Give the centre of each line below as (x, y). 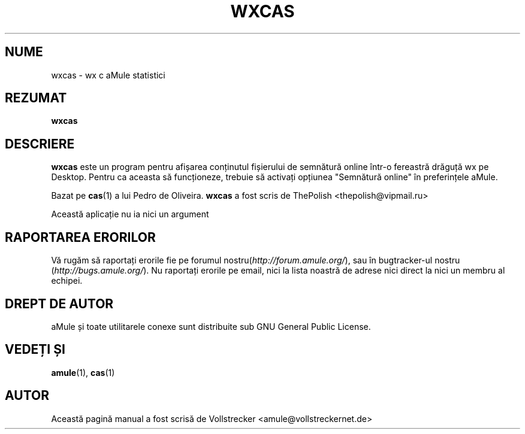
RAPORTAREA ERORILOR (80, 237)
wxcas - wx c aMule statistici (108, 75)
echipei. (67, 281)
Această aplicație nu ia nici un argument (130, 214)
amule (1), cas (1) (83, 372)
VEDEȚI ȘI (35, 350)
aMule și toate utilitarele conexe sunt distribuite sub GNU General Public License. (211, 326)
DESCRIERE (40, 144)
